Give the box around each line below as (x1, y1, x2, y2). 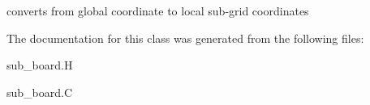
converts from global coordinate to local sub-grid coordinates (6, 2, 309, 19)
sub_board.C (6, 83, 73, 100)
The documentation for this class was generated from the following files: (6, 29, 364, 46)
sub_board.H (6, 57, 73, 73)
